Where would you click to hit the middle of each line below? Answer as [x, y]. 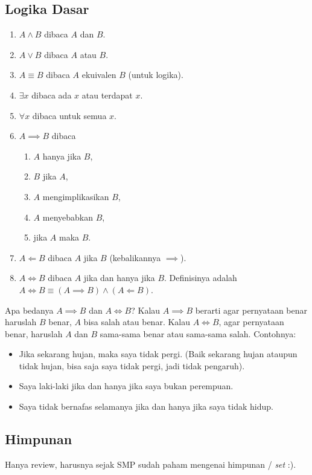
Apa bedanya [29, 310]
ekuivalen [99, 75]
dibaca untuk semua [69, 115]
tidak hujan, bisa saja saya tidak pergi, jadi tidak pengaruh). [132, 365]
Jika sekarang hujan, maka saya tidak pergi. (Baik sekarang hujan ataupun [158, 354]
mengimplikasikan [76, 196]
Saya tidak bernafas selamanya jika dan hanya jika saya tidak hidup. [146, 406]
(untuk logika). [156, 75]
